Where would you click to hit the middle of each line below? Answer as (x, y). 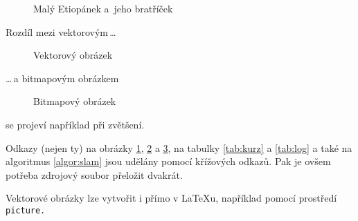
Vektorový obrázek (73, 55)
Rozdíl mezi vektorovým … (61, 31)
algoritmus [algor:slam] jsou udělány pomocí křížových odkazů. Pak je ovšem (168, 161)
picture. (26, 211)
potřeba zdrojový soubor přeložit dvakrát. (94, 174)
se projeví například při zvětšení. (75, 124)
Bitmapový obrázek (75, 101)
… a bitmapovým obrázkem (62, 78)
